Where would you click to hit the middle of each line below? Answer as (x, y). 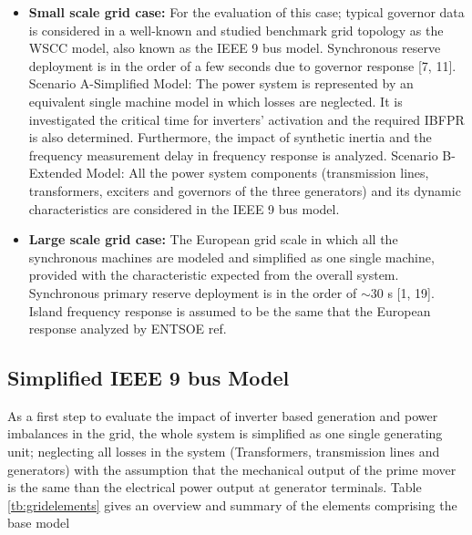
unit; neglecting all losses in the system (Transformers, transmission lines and (224, 452)
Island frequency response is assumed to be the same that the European (230, 310)
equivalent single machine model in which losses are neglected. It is (215, 101)
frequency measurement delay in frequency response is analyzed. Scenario (233, 154)
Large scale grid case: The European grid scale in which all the (213, 239)
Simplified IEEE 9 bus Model (149, 378)
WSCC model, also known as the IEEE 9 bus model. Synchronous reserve (235, 48)
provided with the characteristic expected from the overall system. (214, 275)
